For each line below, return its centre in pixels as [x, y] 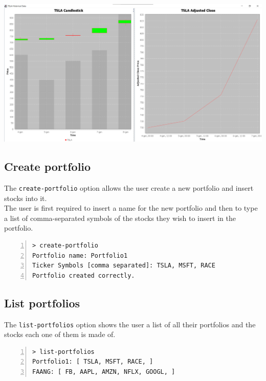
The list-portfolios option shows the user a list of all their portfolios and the [130, 324]
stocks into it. [26, 198]
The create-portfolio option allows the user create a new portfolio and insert [129, 188]
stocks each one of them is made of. [60, 334]
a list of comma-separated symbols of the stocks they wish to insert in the [120, 218]
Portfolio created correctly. [84, 275]
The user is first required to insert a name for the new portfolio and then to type [131, 208]
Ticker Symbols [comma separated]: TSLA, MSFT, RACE [124, 266]
